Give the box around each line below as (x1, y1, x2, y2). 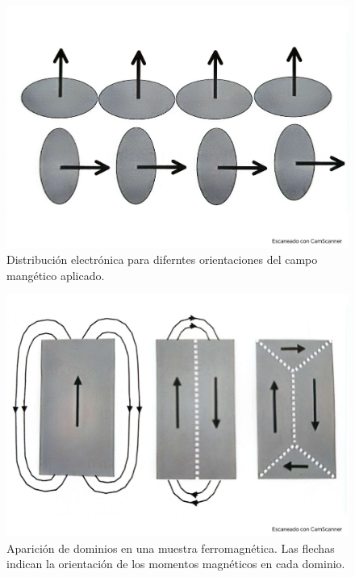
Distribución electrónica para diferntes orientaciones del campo (6, 251, 318, 268)
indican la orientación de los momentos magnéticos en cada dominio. (6, 555, 345, 572)
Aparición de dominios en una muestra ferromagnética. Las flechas (6, 539, 335, 556)
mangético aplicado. (6, 266, 105, 283)
